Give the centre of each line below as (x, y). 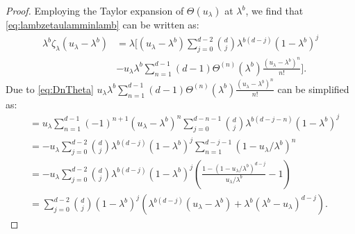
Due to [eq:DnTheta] (50, 89)
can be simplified (313, 89)
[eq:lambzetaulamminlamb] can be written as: (102, 24)
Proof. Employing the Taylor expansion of (95, 10)
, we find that (274, 10)
